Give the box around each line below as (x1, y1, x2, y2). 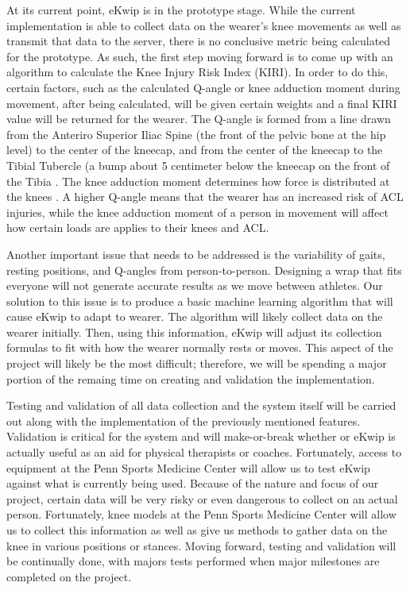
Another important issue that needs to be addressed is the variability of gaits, (6, 245, 385, 262)
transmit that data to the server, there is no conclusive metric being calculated (6, 33, 391, 49)
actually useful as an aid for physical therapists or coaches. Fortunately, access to (6, 444, 402, 461)
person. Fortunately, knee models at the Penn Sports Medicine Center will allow (6, 506, 396, 523)
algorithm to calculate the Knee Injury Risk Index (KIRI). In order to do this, (6, 64, 389, 80)
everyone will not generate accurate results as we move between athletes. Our (6, 277, 383, 294)
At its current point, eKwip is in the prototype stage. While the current (6, 2, 356, 17)
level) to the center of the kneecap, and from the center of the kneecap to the (6, 141, 383, 158)
